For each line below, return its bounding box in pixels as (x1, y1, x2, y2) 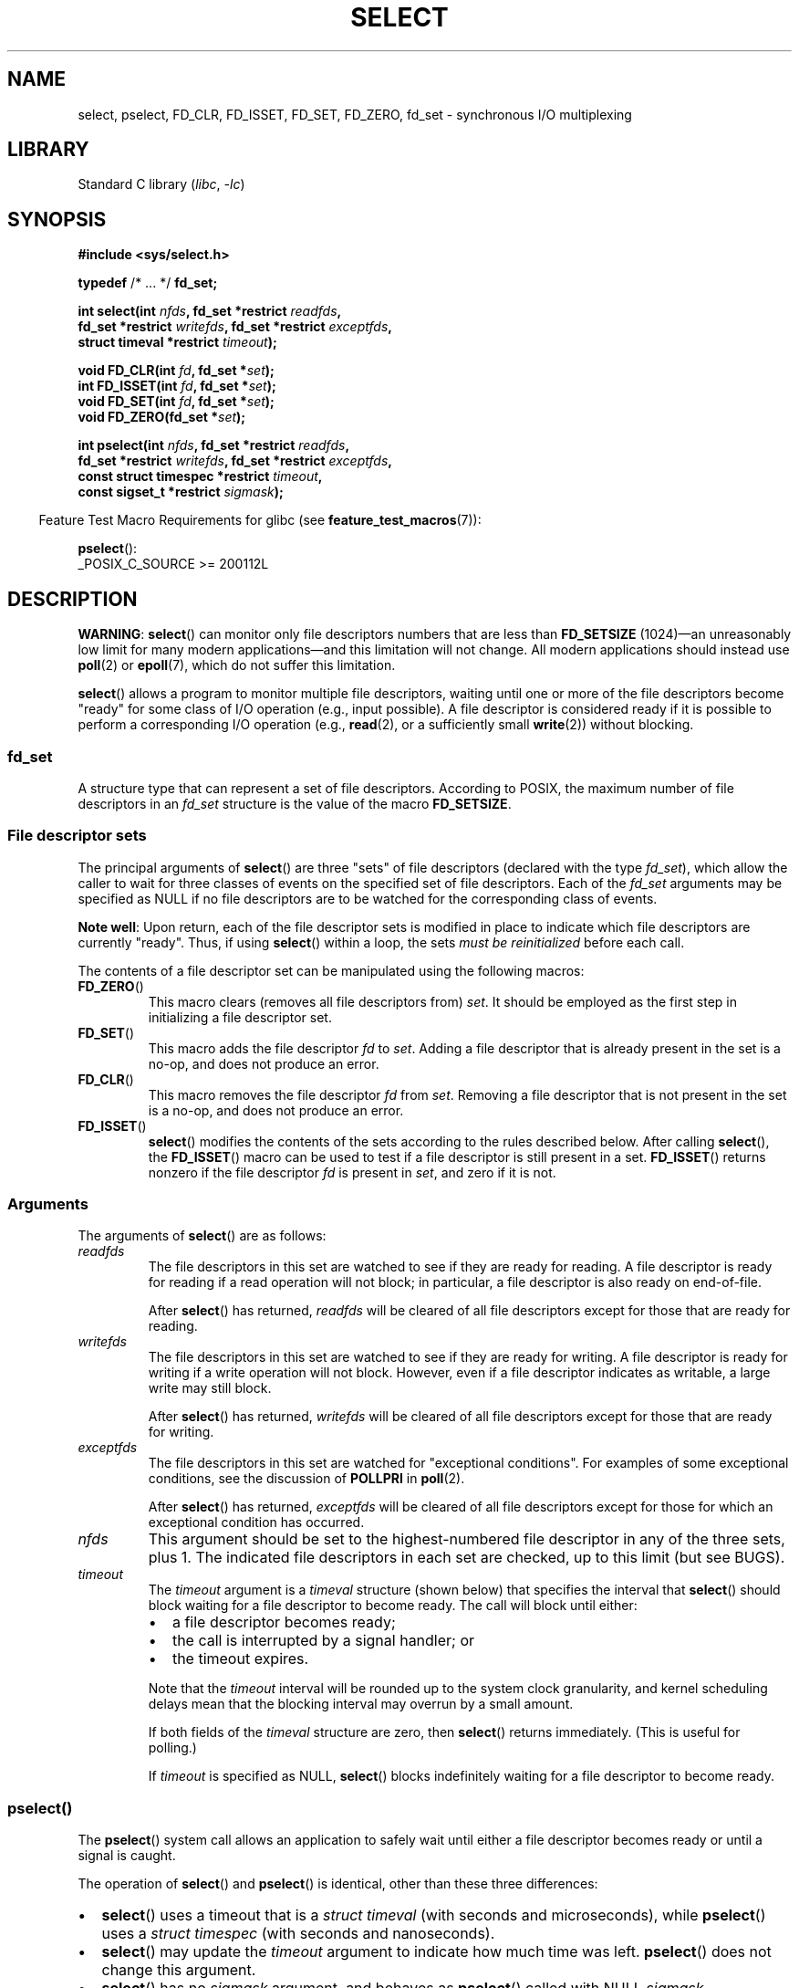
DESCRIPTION (7, 587, 138, 611)
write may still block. (148, 1380, 272, 1397)
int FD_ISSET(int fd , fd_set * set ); (78, 378, 276, 394)
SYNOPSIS (7, 207, 107, 231)
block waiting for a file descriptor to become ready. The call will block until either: (148, 1597, 638, 1614)
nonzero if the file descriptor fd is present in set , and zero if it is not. (148, 1164, 556, 1180)
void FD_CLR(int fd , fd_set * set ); (78, 362, 275, 379)
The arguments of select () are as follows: (78, 1228, 327, 1244)
